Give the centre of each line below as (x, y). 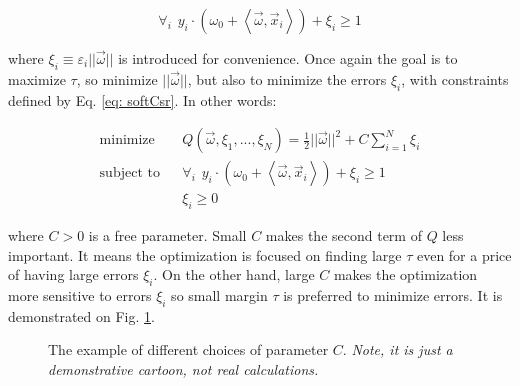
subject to (129, 173)
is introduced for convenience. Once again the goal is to (288, 58)
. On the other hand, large (234, 274)
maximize (37, 78)
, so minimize (117, 78)
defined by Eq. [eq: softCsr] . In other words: (142, 99)
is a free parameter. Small (167, 235)
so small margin (219, 295)
